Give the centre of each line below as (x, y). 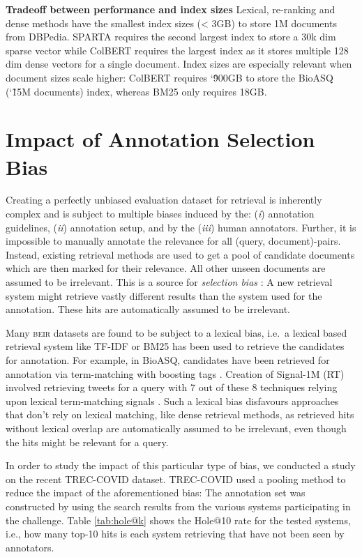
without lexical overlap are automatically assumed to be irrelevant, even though (176, 428)
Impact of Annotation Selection (160, 139)
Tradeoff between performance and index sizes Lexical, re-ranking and (171, 9)
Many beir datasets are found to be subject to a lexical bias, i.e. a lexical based (176, 332)
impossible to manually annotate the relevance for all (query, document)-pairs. (173, 241)
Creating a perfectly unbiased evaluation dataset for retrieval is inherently (164, 200)
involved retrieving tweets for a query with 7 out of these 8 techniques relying (172, 387)
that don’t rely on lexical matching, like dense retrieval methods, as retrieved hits (180, 414)
